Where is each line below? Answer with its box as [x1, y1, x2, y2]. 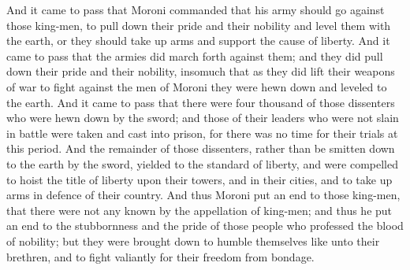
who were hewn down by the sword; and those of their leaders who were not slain [6, 109, 399, 126]
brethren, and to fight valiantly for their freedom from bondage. [6, 248, 315, 264]
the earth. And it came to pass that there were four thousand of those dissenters [6, 94, 395, 110]
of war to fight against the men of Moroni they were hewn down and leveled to [6, 78, 387, 94]
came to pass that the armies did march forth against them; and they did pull [6, 47, 383, 64]
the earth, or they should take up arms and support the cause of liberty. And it [6, 32, 390, 49]
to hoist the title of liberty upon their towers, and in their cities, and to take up [6, 171, 393, 187]
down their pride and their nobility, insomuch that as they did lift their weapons [6, 63, 395, 80]
